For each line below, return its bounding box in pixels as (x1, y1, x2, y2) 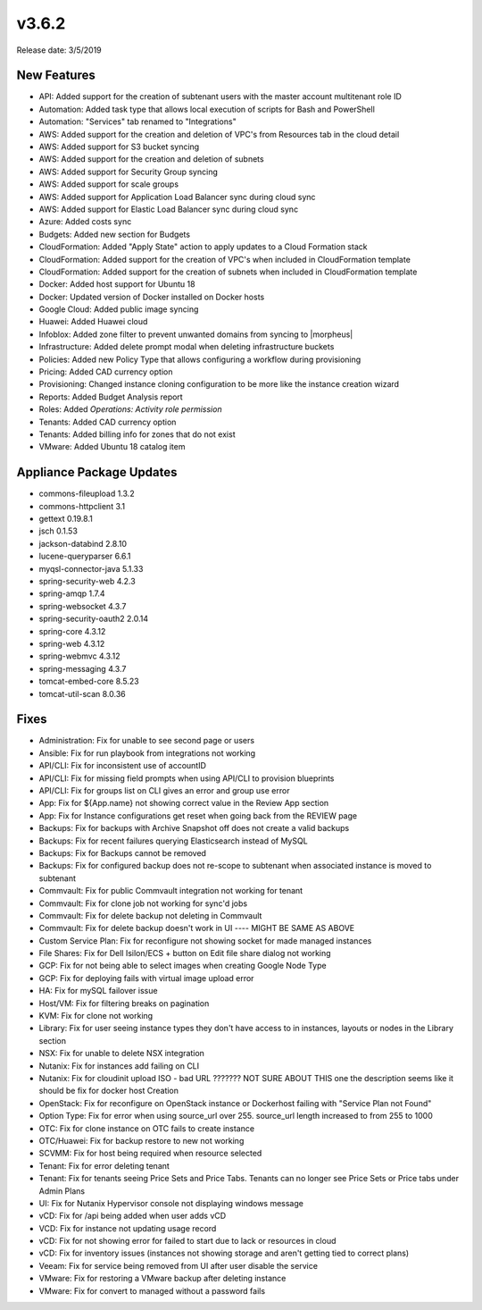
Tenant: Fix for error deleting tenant (38, 1160, 170, 1171)
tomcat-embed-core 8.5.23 (38, 676, 139, 687)
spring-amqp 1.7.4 (38, 588, 106, 599)
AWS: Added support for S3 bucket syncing (38, 141, 200, 152)
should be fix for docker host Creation (38, 1086, 179, 1096)
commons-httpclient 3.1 (38, 500, 126, 511)
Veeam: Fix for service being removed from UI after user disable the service (38, 1260, 319, 1271)
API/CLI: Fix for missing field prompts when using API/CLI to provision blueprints (38, 773, 335, 784)
